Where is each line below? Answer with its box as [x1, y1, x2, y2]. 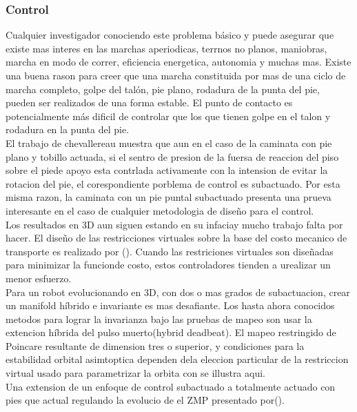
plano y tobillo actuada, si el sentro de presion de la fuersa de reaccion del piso [6, 149, 339, 164]
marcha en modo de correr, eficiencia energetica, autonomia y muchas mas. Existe [6, 55, 351, 69]
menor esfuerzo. [6, 271, 72, 285]
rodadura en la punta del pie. [6, 122, 130, 137]
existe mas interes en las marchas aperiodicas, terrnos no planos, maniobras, [6, 41, 327, 55]
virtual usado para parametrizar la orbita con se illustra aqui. [6, 366, 265, 380]
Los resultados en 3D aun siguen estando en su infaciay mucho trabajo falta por [6, 217, 343, 231]
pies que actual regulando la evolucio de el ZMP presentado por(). [6, 393, 285, 407]
